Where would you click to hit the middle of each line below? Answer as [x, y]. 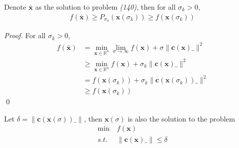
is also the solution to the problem [181, 118]
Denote [15, 7]
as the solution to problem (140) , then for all [105, 7]
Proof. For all [25, 35]
